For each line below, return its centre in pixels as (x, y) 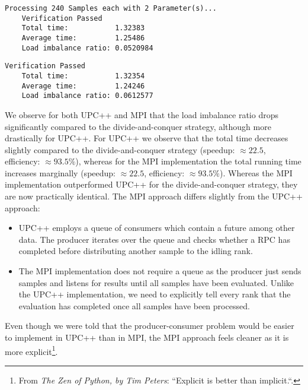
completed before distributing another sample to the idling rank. (136, 251)
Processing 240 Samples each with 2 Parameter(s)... (111, 8)
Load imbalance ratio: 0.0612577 (87, 96)
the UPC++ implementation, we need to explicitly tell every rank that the (155, 294)
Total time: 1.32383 (83, 28)
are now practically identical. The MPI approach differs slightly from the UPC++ (154, 196)
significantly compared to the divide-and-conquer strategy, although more (138, 126)
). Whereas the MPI (256, 172)
